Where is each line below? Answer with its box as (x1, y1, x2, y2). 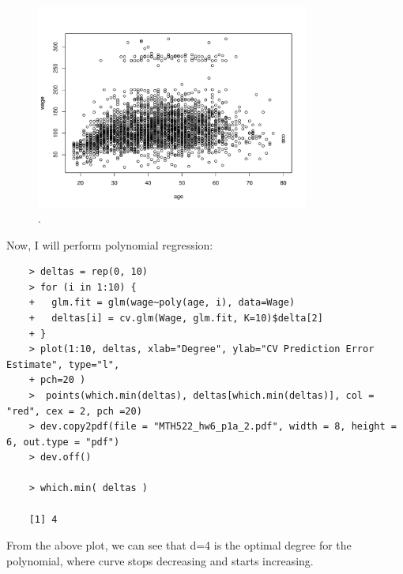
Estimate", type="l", (6, 358, 120, 370)
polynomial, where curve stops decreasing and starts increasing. (6, 552, 314, 568)
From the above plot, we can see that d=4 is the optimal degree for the (6, 537, 352, 553)
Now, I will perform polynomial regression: (6, 236, 213, 253)
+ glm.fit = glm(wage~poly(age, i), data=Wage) (28, 297, 296, 309)
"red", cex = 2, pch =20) (6, 405, 142, 417)
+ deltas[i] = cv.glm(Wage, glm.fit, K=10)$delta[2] (28, 312, 323, 324)
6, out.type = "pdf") (6, 436, 120, 448)
